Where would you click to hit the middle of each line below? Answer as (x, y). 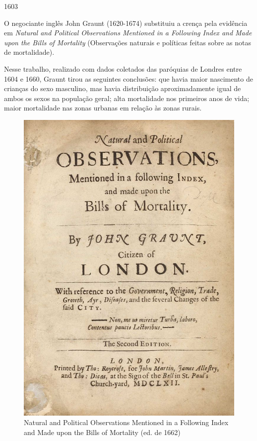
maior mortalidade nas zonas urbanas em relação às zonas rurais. (103, 108)
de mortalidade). (29, 52)
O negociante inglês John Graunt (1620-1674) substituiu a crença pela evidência (126, 23)
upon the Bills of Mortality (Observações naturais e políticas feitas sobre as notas (128, 42)
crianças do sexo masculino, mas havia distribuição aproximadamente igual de (123, 88)
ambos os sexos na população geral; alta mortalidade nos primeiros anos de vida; (127, 98)
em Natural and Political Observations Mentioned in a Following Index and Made (128, 33)
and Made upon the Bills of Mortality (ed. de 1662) (102, 432)
